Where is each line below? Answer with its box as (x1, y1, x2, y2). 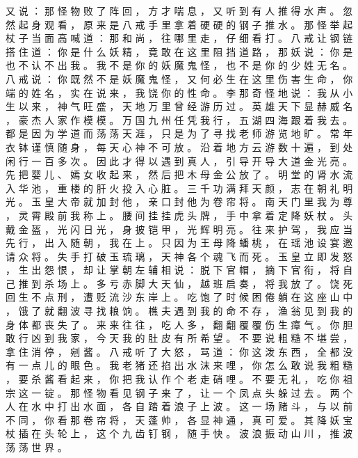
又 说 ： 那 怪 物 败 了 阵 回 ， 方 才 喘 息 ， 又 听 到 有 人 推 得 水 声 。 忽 (6, 3, 353, 17)
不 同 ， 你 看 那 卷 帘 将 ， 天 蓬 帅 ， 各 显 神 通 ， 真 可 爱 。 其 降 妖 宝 (6, 412, 353, 427)
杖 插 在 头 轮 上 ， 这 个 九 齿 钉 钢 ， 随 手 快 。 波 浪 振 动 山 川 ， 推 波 (6, 426, 353, 441)
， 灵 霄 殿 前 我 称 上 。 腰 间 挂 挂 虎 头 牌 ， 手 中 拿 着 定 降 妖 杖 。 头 (6, 207, 353, 222)
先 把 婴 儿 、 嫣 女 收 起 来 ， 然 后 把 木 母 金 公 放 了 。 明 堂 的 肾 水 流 (6, 167, 353, 182)
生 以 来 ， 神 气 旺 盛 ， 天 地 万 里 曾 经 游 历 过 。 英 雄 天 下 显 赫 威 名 (6, 99, 353, 113)
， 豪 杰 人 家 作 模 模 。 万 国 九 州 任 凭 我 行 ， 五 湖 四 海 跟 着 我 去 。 (6, 112, 353, 127)
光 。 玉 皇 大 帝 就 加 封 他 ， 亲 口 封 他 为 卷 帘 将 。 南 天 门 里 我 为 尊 (6, 194, 353, 209)
